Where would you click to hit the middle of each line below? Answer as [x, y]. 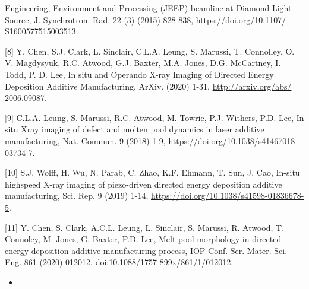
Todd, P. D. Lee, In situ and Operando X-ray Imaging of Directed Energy [139, 74]
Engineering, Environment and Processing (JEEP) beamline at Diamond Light [148, 8]
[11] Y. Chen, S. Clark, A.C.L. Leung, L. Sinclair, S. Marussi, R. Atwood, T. [145, 227]
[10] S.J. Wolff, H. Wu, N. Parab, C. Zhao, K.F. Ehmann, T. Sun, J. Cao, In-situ [152, 172]
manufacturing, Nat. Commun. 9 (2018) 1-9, [85, 140]
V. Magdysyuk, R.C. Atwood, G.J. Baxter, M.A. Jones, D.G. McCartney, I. [143, 63]
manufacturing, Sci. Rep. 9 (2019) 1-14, [77, 196]
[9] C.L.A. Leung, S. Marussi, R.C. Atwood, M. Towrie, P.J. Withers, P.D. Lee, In [154, 117]
